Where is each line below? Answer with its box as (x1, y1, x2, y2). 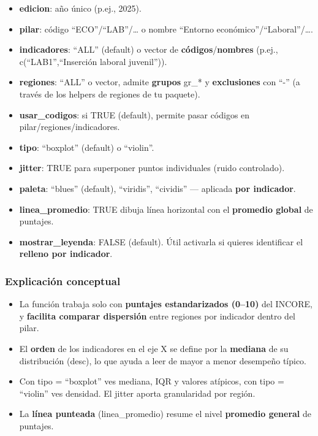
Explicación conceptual (5, 273, 121, 288)
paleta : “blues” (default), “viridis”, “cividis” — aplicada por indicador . (19, 182, 296, 194)
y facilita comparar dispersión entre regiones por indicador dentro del (19, 309, 296, 322)
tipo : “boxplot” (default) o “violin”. (19, 140, 154, 153)
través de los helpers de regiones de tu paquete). (19, 87, 200, 100)
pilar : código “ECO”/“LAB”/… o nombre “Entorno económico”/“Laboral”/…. (19, 22, 313, 35)
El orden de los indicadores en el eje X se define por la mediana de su (19, 342, 289, 354)
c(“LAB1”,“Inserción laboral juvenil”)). (19, 55, 167, 67)
